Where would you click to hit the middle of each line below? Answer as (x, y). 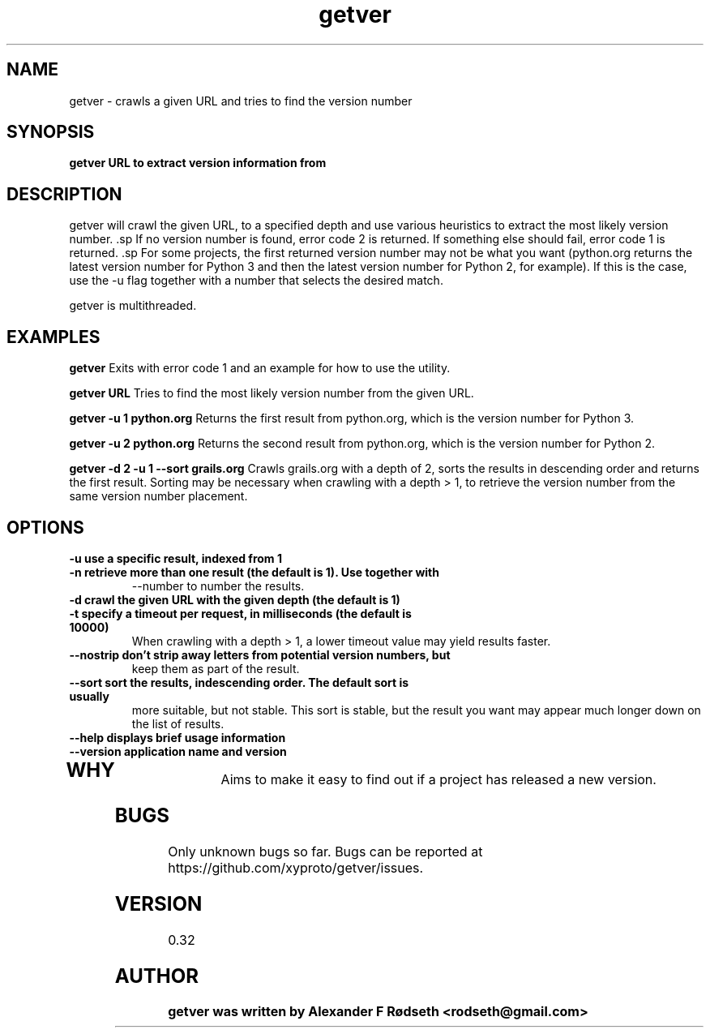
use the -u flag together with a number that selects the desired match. (256, 281)
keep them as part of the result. (216, 668)
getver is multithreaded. (133, 306)
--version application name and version (178, 751)
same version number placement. (158, 496)
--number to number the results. (218, 586)
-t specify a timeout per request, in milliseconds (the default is (240, 613)
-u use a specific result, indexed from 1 (175, 558)
